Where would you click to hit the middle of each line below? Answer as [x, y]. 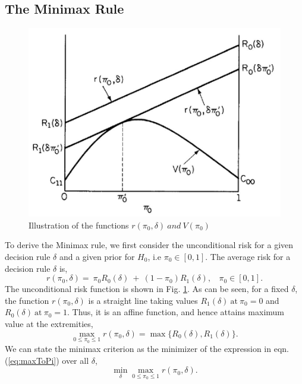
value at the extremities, [49, 323]
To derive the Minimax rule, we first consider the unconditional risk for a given [149, 245]
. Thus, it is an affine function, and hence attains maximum [175, 312]
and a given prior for [97, 256]
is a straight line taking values [143, 300]
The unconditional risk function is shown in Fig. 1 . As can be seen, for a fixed [147, 289]
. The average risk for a [248, 256]
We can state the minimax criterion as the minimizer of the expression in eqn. [147, 349]
